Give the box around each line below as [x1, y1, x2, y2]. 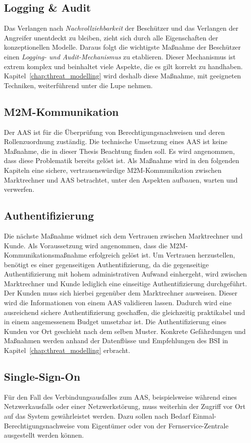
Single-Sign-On [4, 369, 80, 384]
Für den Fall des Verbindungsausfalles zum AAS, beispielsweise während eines [4, 391, 237, 402]
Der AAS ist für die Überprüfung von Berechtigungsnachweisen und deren [4, 127, 225, 137]
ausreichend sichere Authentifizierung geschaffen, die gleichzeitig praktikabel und [4, 307, 245, 317]
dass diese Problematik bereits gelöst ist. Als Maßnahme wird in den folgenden [4, 155, 239, 166]
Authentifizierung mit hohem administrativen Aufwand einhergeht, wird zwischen [4, 269, 247, 279]
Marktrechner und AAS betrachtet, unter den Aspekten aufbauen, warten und [4, 174, 238, 185]
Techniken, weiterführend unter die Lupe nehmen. [4, 80, 153, 90]
